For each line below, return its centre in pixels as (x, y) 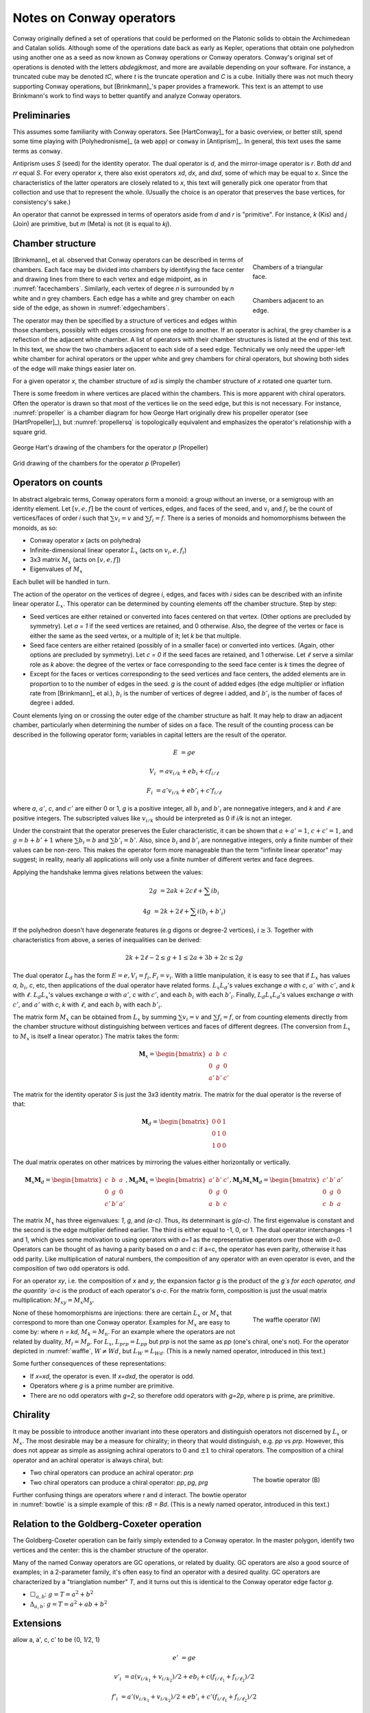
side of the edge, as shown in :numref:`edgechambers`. (91, 308)
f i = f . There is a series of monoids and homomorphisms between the (248, 519)
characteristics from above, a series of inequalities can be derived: (107, 939)
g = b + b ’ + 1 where (43, 840)
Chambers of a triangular (288, 267)
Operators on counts (58, 483)
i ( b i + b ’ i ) (211, 912)
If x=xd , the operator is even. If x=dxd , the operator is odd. (112, 1376)
